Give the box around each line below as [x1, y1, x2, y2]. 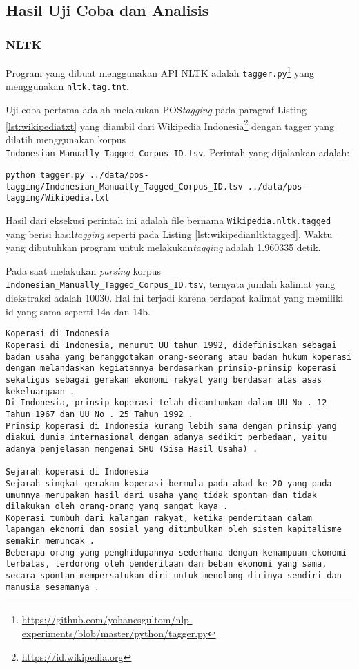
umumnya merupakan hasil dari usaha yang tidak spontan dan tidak [6, 490, 318, 500]
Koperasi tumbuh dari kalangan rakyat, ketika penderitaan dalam [6, 513, 312, 523]
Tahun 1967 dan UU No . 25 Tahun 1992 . [6, 409, 194, 419]
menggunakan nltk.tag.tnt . [6, 79, 129, 93]
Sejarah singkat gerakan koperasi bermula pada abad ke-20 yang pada [6, 478, 332, 488]
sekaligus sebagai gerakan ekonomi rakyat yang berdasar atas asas [6, 374, 322, 385]
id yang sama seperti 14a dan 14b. [6, 304, 151, 318]
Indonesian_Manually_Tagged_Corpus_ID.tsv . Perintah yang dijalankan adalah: [6, 145, 350, 160]
